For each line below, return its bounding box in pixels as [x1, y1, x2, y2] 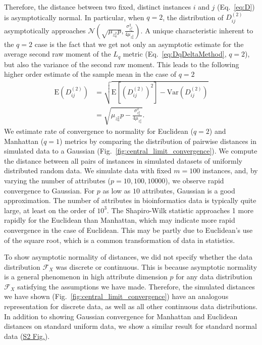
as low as [102, 185, 131, 195]
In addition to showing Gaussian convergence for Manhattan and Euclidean [4, 311, 238, 321]
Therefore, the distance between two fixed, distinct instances [4, 2, 191, 12]
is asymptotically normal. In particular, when [4, 12, 144, 22]
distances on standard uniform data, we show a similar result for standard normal [4, 321, 257, 331]
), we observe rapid [165, 175, 224, 185]
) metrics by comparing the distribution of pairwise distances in [60, 135, 256, 146]
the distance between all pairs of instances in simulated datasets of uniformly [4, 155, 242, 166]
